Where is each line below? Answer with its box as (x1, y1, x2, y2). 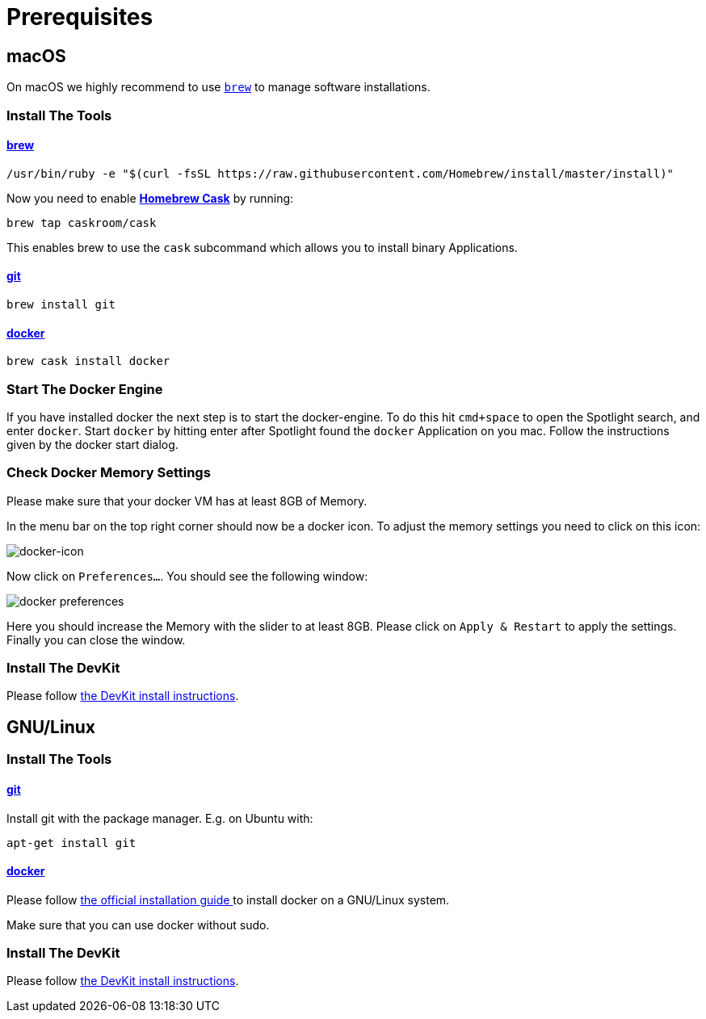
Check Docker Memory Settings (6, 464, 211, 481)
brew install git (6, 297, 116, 311)
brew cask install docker (6, 354, 170, 368)
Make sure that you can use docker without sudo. (6, 917, 270, 932)
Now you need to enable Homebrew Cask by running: (6, 191, 294, 205)
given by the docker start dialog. (6, 437, 179, 451)
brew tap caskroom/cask (6, 216, 157, 229)
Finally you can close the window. (6, 632, 186, 647)
